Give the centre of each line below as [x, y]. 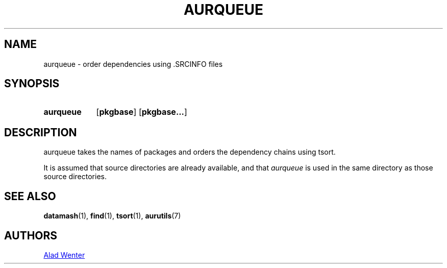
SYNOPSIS [32, 84]
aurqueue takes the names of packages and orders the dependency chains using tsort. [190, 152]
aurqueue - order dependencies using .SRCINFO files [133, 64]
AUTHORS [31, 235]
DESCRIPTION [41, 132]
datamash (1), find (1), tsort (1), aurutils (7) [112, 216]
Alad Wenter [64, 255]
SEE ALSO [30, 196]
